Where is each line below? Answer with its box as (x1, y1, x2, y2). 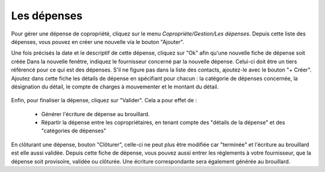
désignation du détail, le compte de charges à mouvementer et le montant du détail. (11, 83, 219, 90)
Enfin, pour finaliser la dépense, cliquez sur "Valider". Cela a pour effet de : (11, 97, 197, 104)
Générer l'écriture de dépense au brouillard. (41, 110, 150, 117)
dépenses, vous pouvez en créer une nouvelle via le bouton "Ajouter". (11, 38, 185, 45)
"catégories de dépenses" (41, 127, 107, 135)
